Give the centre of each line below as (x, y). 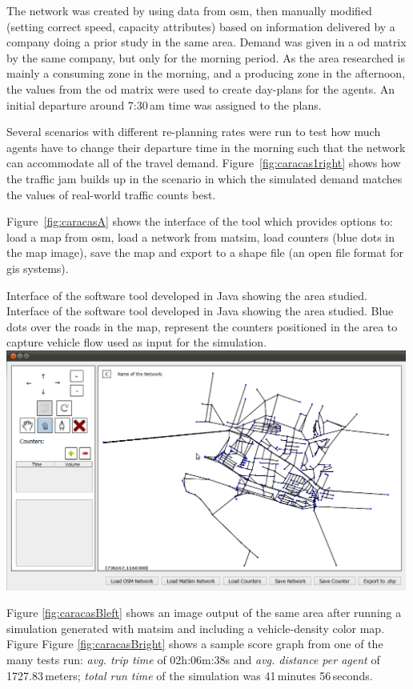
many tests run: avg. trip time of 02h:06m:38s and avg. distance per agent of (193, 659)
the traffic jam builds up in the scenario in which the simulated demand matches (204, 178)
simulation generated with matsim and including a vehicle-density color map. (196, 628)
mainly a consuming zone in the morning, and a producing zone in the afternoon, (206, 73)
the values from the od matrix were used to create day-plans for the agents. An (201, 88)
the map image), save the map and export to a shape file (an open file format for (205, 252)
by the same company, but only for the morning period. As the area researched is (206, 57)
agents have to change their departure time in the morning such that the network (206, 147)
